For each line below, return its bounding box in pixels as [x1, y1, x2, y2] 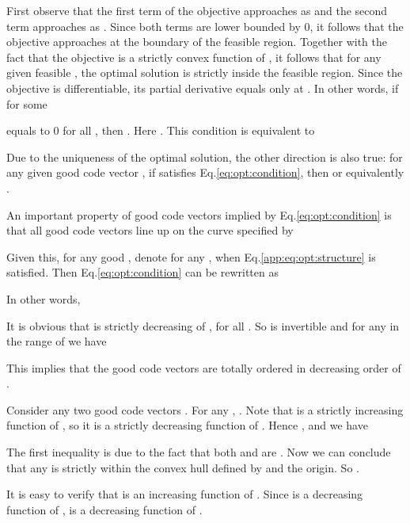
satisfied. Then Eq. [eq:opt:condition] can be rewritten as [6, 264, 279, 281]
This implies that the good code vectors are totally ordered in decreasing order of [6, 359, 401, 376]
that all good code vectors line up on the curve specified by [6, 222, 294, 239]
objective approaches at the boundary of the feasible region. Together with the [6, 33, 387, 50]
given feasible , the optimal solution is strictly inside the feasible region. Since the [6, 64, 403, 81]
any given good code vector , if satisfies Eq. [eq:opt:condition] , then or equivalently [6, 164, 404, 181]
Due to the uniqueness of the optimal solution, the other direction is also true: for [6, 148, 403, 165]
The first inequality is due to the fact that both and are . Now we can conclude [6, 444, 391, 460]
